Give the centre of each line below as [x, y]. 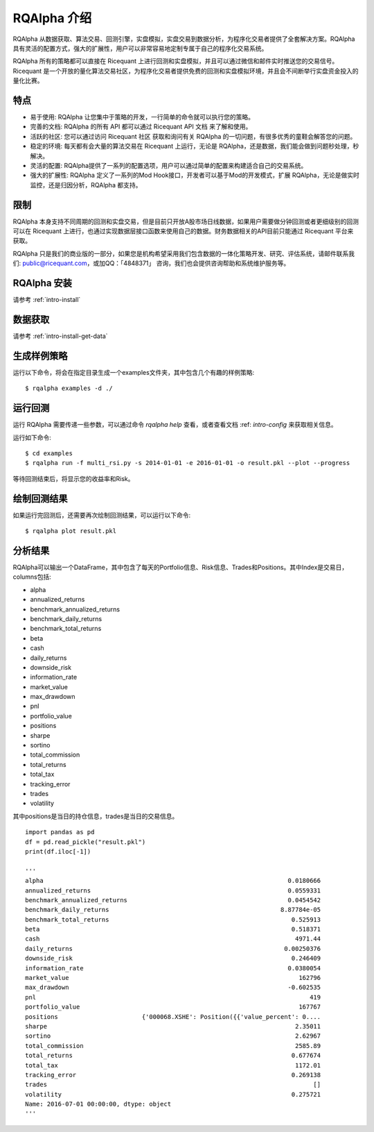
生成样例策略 [40, 356]
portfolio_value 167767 [173, 1007]
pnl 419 [173, 997]
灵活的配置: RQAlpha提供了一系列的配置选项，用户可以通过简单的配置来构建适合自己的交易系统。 [169, 165]
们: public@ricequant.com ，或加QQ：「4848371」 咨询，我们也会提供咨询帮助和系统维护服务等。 [151, 263]
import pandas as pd [60, 832]
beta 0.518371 [173, 929]
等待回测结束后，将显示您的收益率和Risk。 [73, 478]
